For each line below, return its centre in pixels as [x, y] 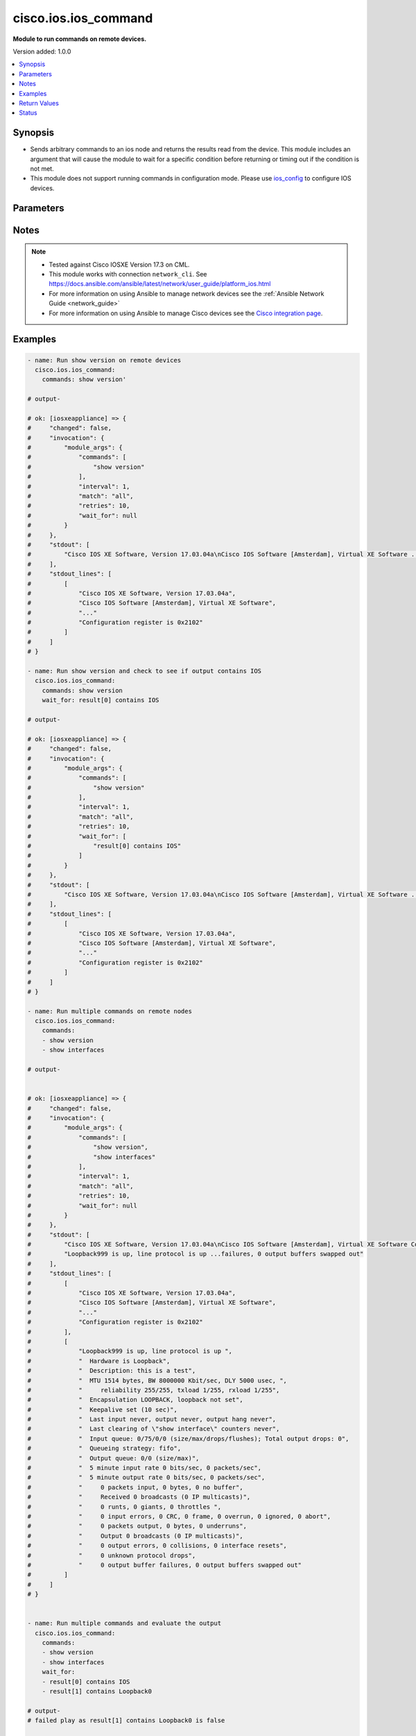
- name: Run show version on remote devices [104, 360]
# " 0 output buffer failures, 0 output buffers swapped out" [164, 1565]
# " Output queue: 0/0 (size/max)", [113, 1458]
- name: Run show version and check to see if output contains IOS [145, 671]
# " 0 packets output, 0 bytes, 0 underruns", [137, 1526]
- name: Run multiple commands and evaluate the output [124, 1624]
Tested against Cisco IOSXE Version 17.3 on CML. [119, 265]
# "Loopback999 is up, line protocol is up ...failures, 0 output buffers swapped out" [196, 1254]
